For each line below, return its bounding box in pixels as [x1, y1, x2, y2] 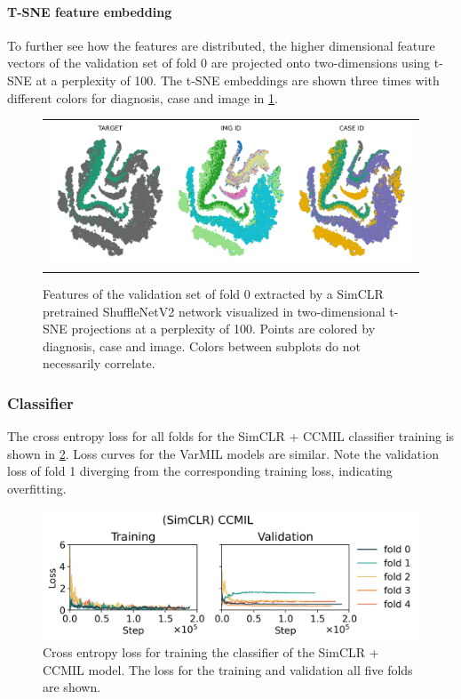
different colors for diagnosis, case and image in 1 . [7, 88, 278, 107]
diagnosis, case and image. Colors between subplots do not [43, 336, 361, 355]
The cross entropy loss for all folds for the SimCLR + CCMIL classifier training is [7, 427, 455, 446]
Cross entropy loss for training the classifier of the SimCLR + [43, 643, 379, 662]
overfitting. [7, 478, 67, 497]
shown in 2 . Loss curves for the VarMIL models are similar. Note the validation [7, 444, 439, 462]
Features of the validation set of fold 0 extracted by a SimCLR [43, 284, 384, 302]
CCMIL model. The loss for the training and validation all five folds [43, 660, 413, 679]
